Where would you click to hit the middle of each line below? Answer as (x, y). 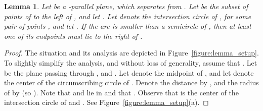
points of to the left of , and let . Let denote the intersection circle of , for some (128, 16)
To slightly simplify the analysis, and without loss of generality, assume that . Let (131, 62)
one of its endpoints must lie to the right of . (73, 36)
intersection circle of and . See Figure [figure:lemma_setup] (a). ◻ (106, 102)
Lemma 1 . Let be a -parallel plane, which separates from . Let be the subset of (126, 6)
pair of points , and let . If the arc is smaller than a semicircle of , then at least (128, 26)
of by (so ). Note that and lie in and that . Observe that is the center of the (121, 92)
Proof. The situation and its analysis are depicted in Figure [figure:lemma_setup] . (131, 53)
